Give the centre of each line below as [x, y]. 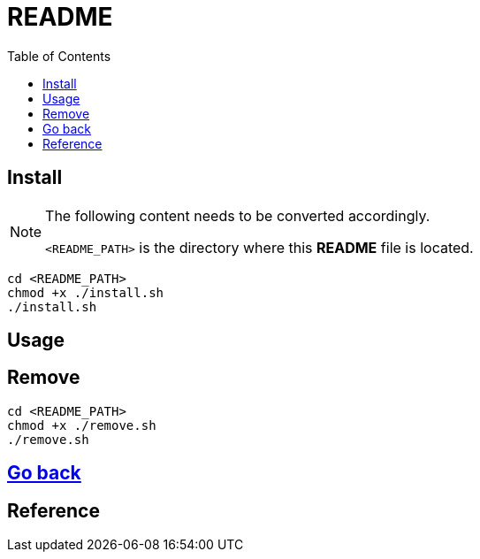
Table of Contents [59, 56]
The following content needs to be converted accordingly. [238, 215]
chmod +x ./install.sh [86, 292]
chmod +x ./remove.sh [82, 425]
